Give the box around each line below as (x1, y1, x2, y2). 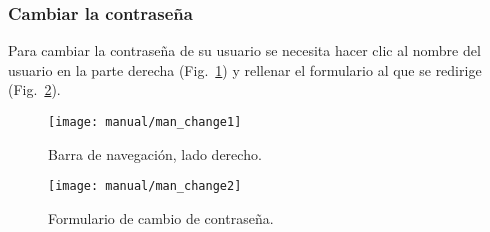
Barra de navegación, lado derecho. (48, 143, 262, 164)
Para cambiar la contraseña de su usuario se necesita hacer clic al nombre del (8, 40, 481, 61)
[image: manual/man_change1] (48, 115, 242, 129)
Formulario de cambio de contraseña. (48, 207, 274, 228)
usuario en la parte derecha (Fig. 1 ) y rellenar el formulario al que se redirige (8, 59, 482, 80)
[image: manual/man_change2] (48, 179, 242, 194)
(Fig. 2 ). (8, 79, 61, 100)
